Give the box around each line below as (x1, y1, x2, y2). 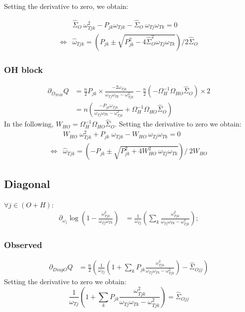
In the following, (4, 119, 54, 129)
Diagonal (4, 176, 50, 191)
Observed (4, 239, 42, 251)
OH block (4, 63, 43, 75)
